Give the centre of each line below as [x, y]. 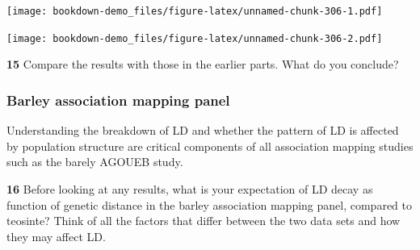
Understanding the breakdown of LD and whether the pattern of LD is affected [203, 130]
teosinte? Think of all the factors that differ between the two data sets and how [204, 221]
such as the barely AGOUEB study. [95, 162]
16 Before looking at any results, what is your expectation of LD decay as [190, 188]
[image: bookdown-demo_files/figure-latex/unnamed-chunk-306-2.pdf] [195, 38]
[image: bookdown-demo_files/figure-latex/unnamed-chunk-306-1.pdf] [195, 11]
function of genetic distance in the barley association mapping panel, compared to [209, 204]
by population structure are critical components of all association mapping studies [210, 146]
